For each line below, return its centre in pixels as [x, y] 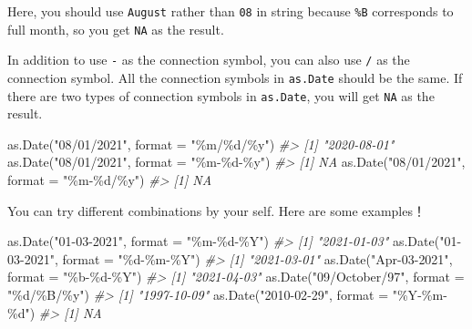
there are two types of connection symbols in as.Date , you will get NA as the [221, 95]
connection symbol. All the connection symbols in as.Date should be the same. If [235, 77]
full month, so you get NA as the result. [116, 29]
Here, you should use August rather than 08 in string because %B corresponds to [231, 11]
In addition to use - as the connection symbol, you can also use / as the [209, 60]
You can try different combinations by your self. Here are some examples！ [216, 210]
